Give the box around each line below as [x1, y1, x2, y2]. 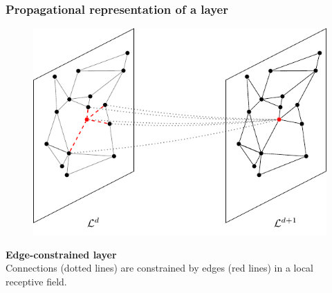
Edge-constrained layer [6, 247, 117, 261]
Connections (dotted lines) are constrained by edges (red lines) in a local [6, 261, 313, 275]
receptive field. [6, 274, 67, 289]
